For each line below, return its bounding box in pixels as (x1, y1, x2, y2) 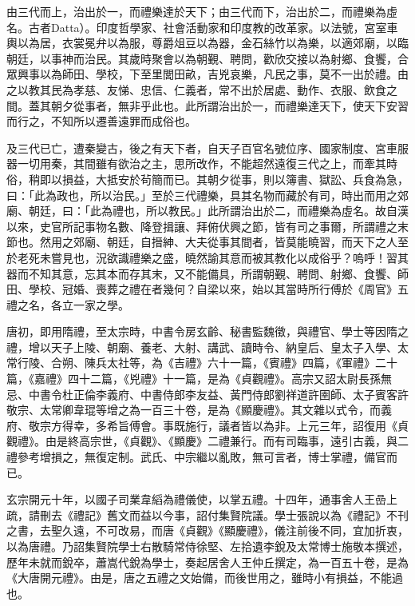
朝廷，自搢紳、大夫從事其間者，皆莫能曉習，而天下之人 (106, 233, 397, 250)
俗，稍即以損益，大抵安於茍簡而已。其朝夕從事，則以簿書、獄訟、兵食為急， (6, 170, 409, 187)
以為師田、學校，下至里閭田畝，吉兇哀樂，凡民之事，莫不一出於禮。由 (39, 66, 409, 82)
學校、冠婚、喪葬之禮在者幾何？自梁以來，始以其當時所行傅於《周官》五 (28, 281, 409, 297)
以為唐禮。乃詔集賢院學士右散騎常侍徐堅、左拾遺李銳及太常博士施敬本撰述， (6, 538, 409, 554)
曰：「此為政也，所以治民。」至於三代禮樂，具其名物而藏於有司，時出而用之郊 (6, 186, 409, 203)
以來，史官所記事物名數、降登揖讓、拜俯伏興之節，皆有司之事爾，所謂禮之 (6, 217, 397, 234)
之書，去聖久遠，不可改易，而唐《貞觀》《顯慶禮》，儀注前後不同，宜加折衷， (6, 522, 409, 539)
